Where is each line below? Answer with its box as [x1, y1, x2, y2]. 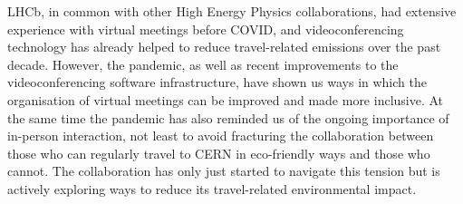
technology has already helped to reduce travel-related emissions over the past [7, 37, 441, 56]
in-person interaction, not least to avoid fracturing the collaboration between [7, 126, 434, 145]
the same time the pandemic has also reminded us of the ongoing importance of [7, 108, 449, 127]
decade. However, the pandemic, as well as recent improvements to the [7, 54, 399, 73]
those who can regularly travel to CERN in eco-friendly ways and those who [7, 143, 430, 162]
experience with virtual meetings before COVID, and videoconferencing [7, 19, 404, 38]
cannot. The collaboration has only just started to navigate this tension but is [7, 161, 440, 180]
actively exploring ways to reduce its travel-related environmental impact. [7, 179, 417, 198]
